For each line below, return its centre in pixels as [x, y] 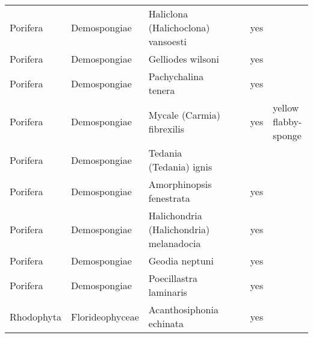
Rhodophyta [36, 316]
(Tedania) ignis [180, 167]
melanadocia [175, 243]
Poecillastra [173, 278]
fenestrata [169, 198]
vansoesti [168, 41]
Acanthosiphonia [183, 309]
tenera [162, 90]
